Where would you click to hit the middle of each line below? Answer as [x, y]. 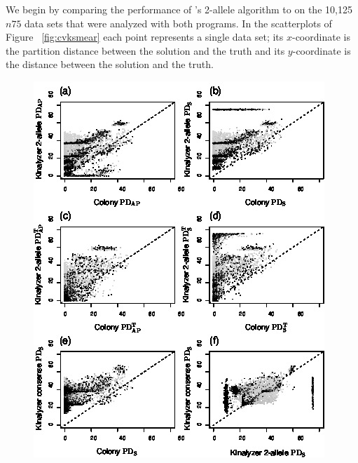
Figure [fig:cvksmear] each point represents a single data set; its [145, 37]
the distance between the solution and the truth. [110, 64]
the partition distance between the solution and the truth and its [145, 50]
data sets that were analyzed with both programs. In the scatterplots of [178, 23]
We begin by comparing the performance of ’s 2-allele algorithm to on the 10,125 [179, 9]
